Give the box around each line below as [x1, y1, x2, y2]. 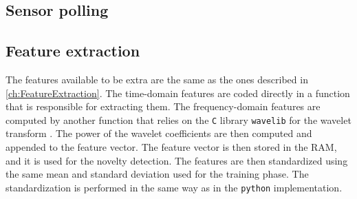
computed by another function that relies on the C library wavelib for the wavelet [6, 112, 351, 127]
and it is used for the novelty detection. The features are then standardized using [6, 153, 348, 167]
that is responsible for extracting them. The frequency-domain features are [6, 99, 321, 114]
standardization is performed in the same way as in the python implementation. [6, 180, 343, 194]
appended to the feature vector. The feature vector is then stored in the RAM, [6, 140, 337, 154]
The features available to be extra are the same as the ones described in [6, 72, 308, 86]
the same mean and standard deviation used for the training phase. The [6, 167, 309, 181]
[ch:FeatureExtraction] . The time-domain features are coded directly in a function [6, 85, 350, 100]
